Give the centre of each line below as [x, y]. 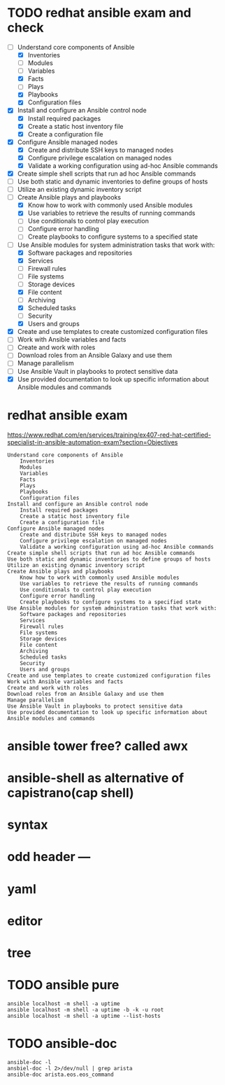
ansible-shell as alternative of [96, 778]
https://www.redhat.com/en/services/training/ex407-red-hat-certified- [109, 435]
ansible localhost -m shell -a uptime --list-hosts [84, 1016]
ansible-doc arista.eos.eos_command [60, 1074]
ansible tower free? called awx [98, 746]
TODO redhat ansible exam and [100, 13]
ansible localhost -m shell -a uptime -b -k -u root [86, 1009]
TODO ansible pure [63, 985]
